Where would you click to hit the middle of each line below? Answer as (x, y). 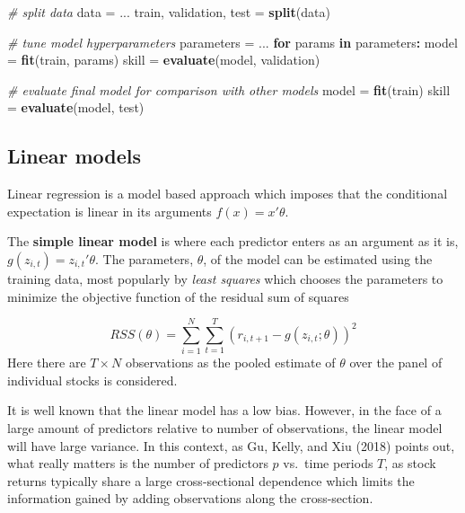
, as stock (410, 463)
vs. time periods (328, 463)
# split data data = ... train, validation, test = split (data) (169, 12)
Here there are (47, 363)
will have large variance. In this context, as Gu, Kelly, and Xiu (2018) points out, (231, 445)
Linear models (75, 156)
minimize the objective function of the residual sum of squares (178, 296)
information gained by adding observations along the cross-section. (190, 498)
